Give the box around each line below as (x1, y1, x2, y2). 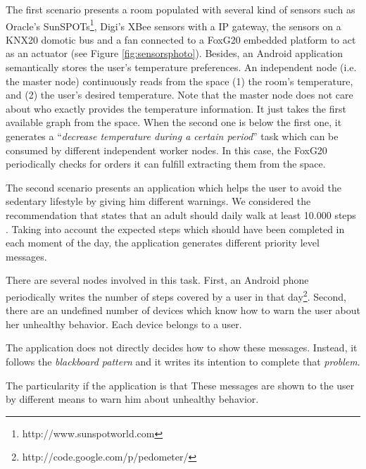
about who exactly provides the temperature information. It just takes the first (6, 101, 346, 115)
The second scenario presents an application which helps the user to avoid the (6, 180, 341, 194)
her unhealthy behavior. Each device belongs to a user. (6, 316, 242, 331)
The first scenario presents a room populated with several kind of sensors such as (6, 2, 355, 16)
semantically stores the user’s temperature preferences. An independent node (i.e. (6, 60, 357, 75)
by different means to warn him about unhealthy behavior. (6, 392, 259, 406)
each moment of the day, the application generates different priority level (6, 235, 320, 250)
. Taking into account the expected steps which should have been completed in (6, 221, 345, 236)
